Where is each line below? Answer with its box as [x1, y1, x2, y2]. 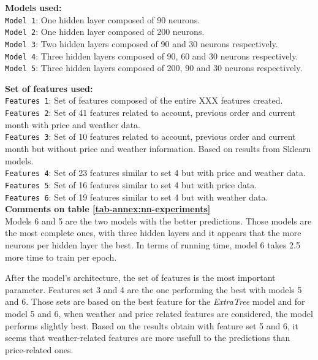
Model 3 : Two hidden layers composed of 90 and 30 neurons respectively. [5, 37, 278, 50]
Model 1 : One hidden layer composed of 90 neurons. [5, 13, 200, 26]
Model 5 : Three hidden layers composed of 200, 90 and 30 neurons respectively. [5, 61, 303, 74]
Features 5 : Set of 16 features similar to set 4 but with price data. [5, 178, 257, 191]
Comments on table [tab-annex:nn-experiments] [5, 202, 211, 215]
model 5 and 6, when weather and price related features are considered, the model [5, 307, 313, 320]
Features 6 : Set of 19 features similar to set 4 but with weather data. [5, 190, 268, 203]
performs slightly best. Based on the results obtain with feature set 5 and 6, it [5, 319, 298, 332]
